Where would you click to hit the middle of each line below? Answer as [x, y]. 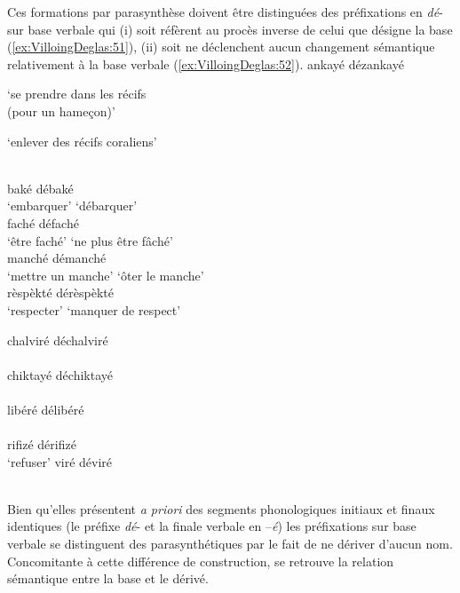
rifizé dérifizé [42, 444]
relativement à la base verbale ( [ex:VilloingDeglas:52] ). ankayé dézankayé [206, 63]
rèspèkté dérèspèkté [60, 293]
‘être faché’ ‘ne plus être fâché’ [90, 240]
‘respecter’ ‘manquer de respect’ [94, 309]
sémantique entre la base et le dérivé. [108, 578]
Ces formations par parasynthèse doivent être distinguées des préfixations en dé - [225, 12]
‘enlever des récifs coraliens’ [82, 141]
